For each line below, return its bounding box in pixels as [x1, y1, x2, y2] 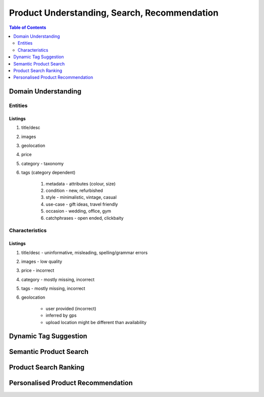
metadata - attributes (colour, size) [45, 181, 116, 187]
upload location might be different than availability [45, 319, 147, 325]
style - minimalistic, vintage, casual [45, 194, 117, 200]
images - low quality [21, 258, 63, 264]
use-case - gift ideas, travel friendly [45, 201, 118, 207]
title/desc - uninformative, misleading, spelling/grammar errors [21, 250, 148, 256]
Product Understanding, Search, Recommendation [9, 7, 219, 18]
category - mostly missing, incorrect [21, 277, 95, 282]
